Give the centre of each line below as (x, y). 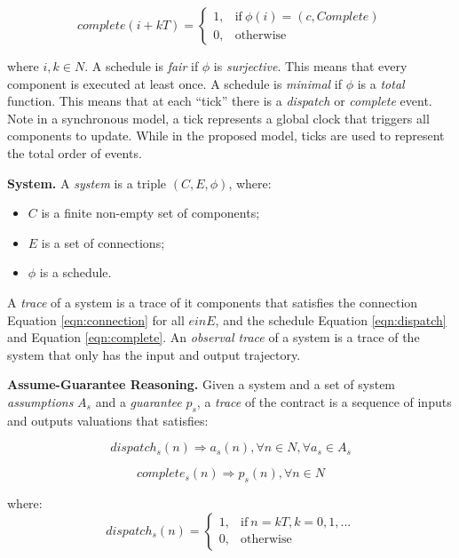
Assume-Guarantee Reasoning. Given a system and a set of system (202, 384)
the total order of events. (75, 152)
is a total (381, 83)
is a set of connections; (103, 242)
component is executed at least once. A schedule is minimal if (175, 83)
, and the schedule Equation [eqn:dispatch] (331, 319)
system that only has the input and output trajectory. (154, 354)
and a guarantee (138, 401)
